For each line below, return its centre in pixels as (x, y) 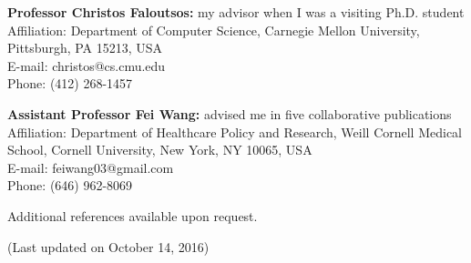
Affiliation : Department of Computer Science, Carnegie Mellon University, (214, 30)
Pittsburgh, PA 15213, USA (85, 48)
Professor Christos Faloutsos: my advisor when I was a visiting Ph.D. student (236, 12)
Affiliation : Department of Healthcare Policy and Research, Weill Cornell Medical (235, 131)
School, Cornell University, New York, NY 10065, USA (160, 150)
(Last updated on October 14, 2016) (108, 246)
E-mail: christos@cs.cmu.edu (87, 65)
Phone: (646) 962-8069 (70, 185)
